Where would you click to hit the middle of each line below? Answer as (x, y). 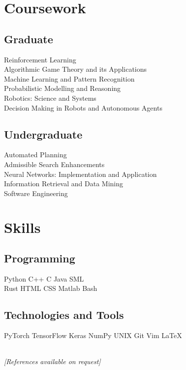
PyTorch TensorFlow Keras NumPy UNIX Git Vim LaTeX (93, 335)
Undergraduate (43, 134)
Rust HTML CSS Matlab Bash (51, 288)
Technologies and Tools (64, 315)
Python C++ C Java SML (44, 278)
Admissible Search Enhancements (54, 164)
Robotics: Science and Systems (50, 98)
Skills (22, 227)
